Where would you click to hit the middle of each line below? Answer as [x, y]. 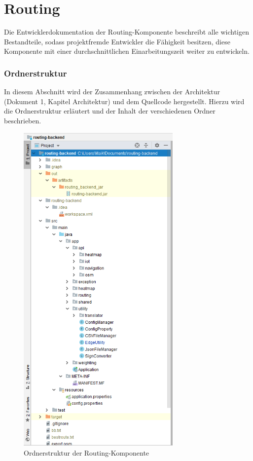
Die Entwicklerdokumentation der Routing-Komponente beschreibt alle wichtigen [127, 32]
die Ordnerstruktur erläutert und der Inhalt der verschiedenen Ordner [110, 111]
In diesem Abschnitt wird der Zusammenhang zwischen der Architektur [112, 92]
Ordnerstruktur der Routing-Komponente [87, 452]
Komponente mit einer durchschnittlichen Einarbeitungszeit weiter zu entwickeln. [127, 51]
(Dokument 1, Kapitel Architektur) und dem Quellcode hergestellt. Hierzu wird [124, 101]
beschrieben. [23, 120]
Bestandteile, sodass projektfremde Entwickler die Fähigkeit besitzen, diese [117, 41]
